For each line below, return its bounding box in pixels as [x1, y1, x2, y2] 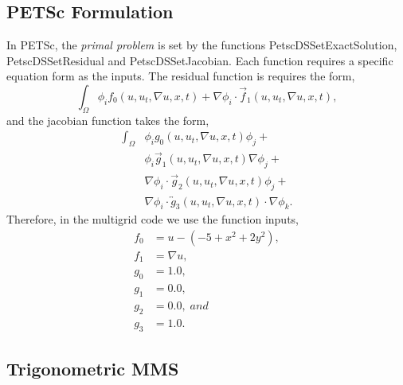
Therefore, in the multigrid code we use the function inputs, [6, 211, 299, 227]
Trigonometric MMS [6, 356, 179, 381]
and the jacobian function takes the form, [6, 111, 209, 128]
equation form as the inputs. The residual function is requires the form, [6, 68, 355, 84]
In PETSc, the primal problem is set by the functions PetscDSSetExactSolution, [6, 37, 397, 53]
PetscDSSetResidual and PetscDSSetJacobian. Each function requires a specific [6, 52, 393, 68]
